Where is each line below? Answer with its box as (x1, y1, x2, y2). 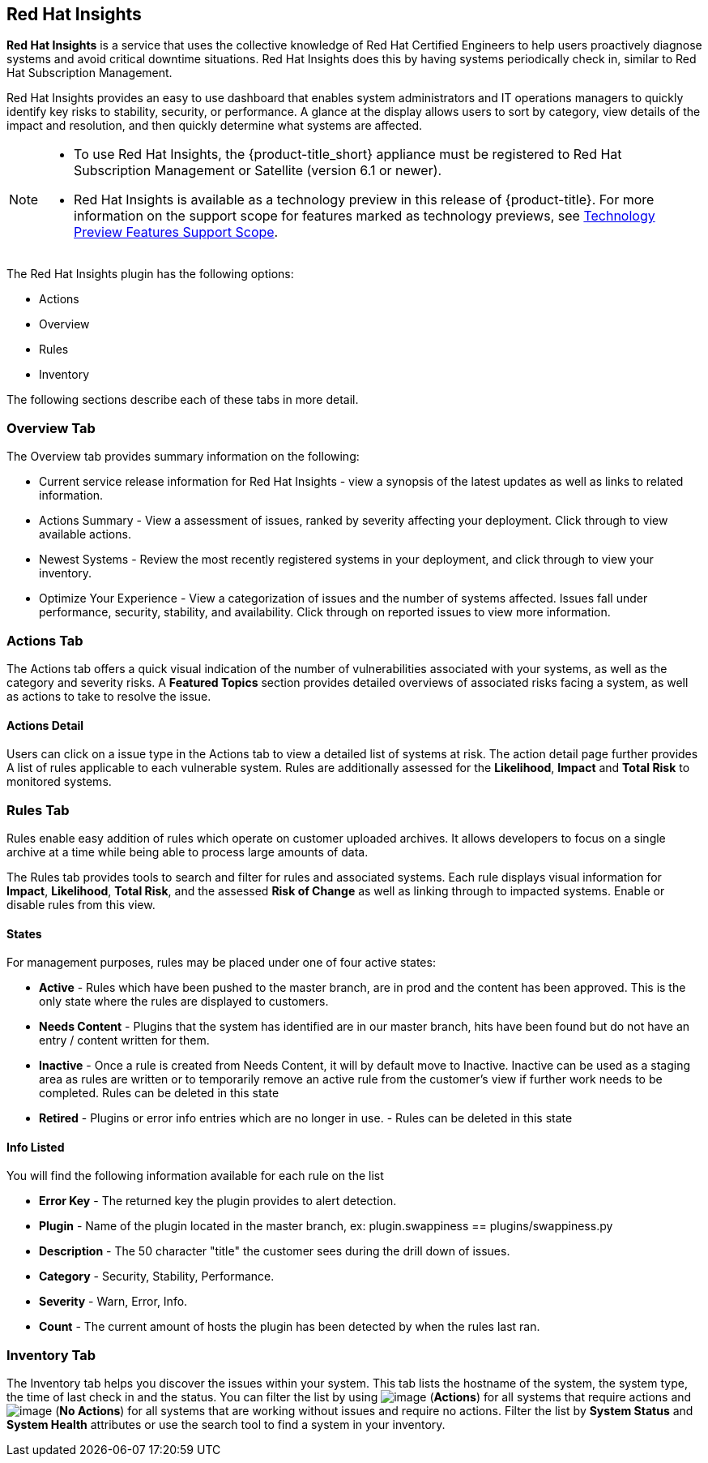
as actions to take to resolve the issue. (6, 689, 211, 703)
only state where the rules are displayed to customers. (39, 994, 329, 1009)
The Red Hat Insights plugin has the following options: (6, 267, 294, 281)
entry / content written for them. (39, 1033, 210, 1048)
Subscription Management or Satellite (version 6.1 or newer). (74, 162, 442, 179)
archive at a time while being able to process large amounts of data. (6, 844, 369, 859)
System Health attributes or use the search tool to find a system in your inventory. (6, 1418, 446, 1432)
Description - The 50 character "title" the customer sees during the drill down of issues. (39, 1244, 510, 1259)
